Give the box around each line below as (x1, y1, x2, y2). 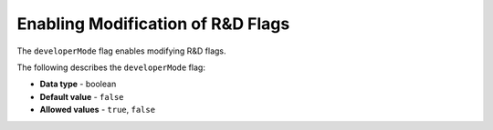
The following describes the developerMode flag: (16, 62, 205, 73)
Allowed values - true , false (39, 105, 155, 115)
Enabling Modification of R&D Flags (16, 14, 290, 34)
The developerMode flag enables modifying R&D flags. (16, 45, 227, 56)
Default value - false (39, 91, 124, 102)
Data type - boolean (39, 78, 117, 90)
